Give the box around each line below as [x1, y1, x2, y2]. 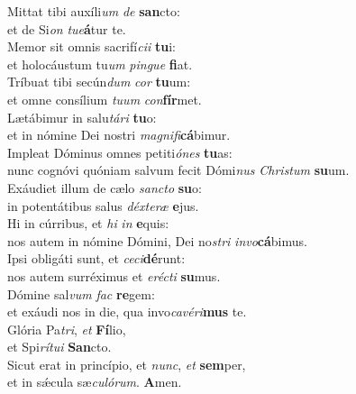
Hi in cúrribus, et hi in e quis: [7, 214, 169, 233]
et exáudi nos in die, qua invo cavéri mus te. [7, 302, 247, 321]
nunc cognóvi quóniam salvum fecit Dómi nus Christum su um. [7, 160, 350, 179]
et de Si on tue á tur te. [7, 19, 126, 38]
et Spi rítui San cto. [7, 337, 112, 356]
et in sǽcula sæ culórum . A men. [7, 372, 182, 391]
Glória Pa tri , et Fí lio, [7, 319, 126, 338]
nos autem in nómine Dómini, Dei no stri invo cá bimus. [7, 231, 307, 250]
